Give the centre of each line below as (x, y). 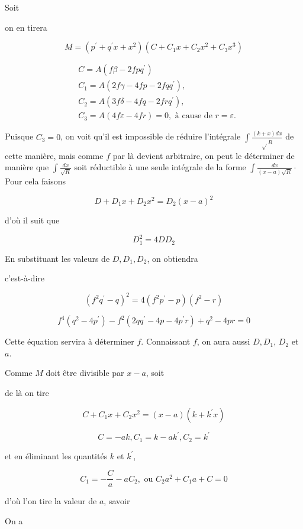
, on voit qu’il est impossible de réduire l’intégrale (151, 136)
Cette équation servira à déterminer (70, 341)
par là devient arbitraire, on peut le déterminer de (204, 155)
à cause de (194, 116)
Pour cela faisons (36, 181)
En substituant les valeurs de (57, 258)
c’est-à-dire (25, 278)
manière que (27, 167)
